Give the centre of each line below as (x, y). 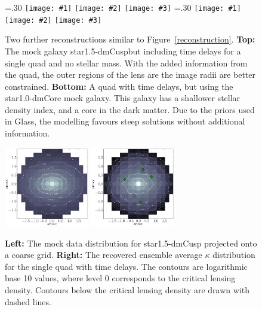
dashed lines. (28, 301)
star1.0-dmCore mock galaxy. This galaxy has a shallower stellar (123, 98)
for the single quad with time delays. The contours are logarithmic (126, 266)
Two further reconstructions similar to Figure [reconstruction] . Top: (130, 39)
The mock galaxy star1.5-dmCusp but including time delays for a (123, 51)
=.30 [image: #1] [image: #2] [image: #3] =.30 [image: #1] (123, 7)
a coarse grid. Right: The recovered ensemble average (104, 255)
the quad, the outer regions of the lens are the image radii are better (130, 75)
